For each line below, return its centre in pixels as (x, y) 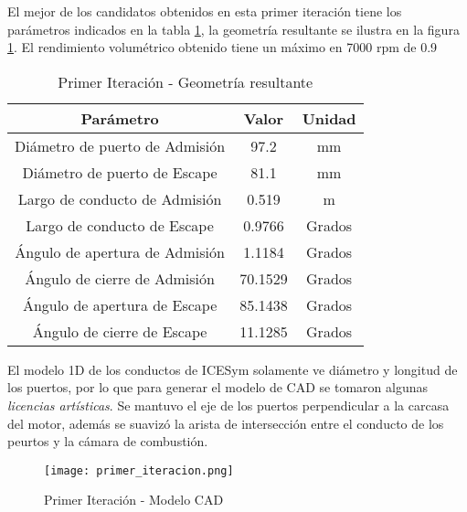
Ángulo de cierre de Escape (120, 331)
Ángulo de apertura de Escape (120, 304)
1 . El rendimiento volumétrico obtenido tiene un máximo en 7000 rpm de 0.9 (223, 47)
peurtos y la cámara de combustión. (108, 441)
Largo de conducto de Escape (120, 225)
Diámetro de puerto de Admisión (120, 145)
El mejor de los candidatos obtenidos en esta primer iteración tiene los (205, 11)
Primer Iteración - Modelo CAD (134, 500)
